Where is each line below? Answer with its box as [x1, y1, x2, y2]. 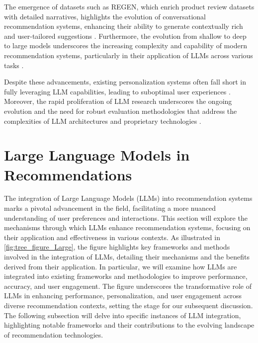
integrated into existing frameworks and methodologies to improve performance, [4, 271, 248, 281]
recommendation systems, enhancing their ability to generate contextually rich [4, 21, 243, 31]
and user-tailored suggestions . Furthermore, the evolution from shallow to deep [4, 30, 247, 41]
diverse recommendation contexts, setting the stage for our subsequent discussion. [4, 300, 253, 310]
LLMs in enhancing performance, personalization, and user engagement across [4, 290, 242, 301]
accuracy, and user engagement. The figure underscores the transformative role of [4, 280, 252, 291]
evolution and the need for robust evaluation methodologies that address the [4, 105, 237, 116]
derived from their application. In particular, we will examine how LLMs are [4, 261, 237, 271]
